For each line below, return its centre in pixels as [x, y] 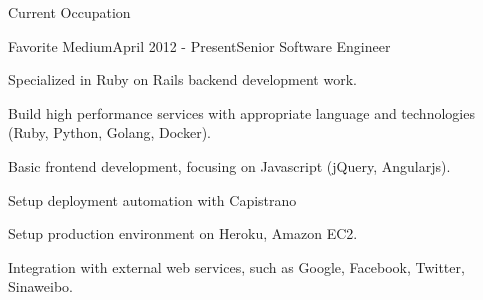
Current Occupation [69, 12]
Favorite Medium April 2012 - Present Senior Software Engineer [199, 45]
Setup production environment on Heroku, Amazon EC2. [183, 233]
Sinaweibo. [40, 286]
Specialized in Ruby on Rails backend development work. [182, 79]
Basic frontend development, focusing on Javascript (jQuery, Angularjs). [229, 165]
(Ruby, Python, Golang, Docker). [109, 132]
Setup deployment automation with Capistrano [152, 199]
